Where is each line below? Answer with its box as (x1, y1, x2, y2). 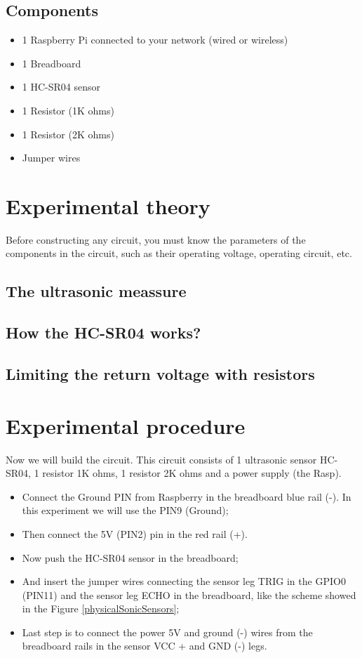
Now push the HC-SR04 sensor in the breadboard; (22, 550, 239, 565)
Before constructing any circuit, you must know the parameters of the (6, 232, 306, 246)
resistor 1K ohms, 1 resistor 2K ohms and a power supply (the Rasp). (42, 466, 342, 480)
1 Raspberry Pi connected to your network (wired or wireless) (22, 32, 288, 47)
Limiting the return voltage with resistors (6, 363, 315, 385)
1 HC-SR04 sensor (22, 79, 100, 94)
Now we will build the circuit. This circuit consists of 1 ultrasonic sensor (6, 452, 317, 466)
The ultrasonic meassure (6, 280, 187, 302)
